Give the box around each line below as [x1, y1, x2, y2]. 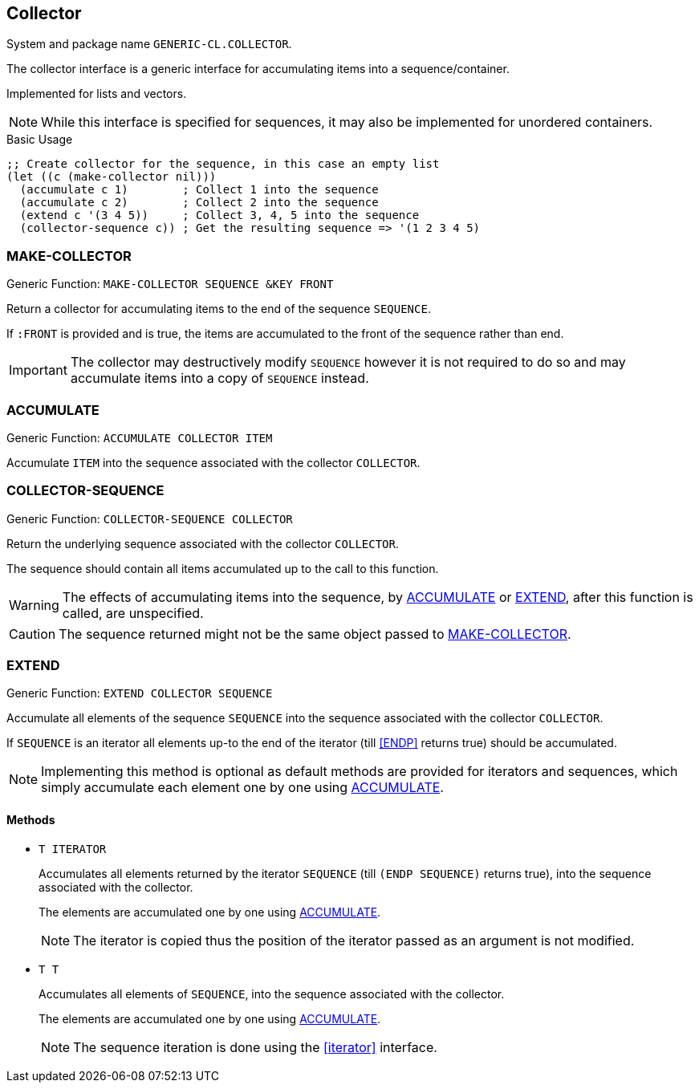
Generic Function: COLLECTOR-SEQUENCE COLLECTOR [6, 511, 293, 526]
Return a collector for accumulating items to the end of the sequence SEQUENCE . [6, 302, 431, 316]
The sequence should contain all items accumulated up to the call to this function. [6, 561, 439, 575]
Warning [9, 596, 59, 613]
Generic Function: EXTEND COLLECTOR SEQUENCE [6, 686, 273, 701]
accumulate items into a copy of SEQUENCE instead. [70, 370, 369, 387]
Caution [9, 625, 56, 642]
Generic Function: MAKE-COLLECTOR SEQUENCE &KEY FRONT [6, 277, 334, 291]
